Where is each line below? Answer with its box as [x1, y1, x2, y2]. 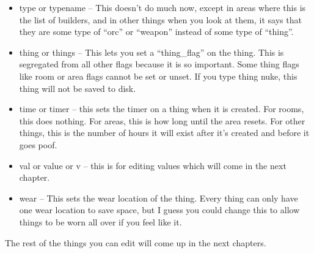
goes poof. [19, 138, 57, 151]
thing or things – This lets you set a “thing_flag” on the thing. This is [19, 45, 284, 58]
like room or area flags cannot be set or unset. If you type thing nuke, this [19, 69, 298, 82]
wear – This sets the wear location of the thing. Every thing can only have [19, 191, 298, 204]
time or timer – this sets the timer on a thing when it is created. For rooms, [19, 102, 304, 115]
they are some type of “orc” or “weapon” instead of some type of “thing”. [19, 25, 294, 38]
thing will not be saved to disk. [19, 81, 136, 94]
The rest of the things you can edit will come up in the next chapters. [5, 236, 266, 249]
